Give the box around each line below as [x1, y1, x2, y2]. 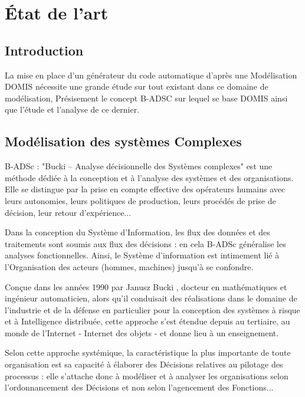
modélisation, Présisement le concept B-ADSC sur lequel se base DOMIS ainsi [5, 91, 288, 104]
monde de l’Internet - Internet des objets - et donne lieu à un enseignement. [5, 326, 279, 339]
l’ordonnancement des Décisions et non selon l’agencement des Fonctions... [5, 381, 274, 393]
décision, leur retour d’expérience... [5, 206, 132, 218]
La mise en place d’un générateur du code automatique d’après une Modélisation [5, 68, 297, 81]
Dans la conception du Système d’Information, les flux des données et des [5, 226, 270, 238]
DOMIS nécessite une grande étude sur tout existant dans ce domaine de [5, 80, 268, 93]
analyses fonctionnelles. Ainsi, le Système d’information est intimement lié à [5, 249, 280, 261]
